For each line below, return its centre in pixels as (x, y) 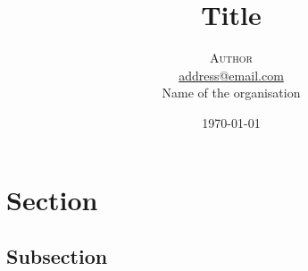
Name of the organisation (231, 93)
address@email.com (231, 75)
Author (231, 58)
